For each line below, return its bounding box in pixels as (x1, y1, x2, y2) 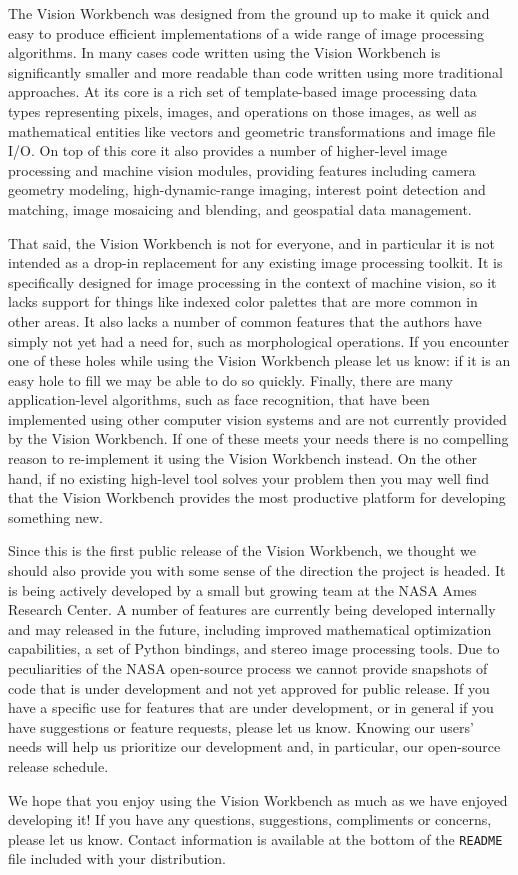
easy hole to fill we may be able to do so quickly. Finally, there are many (8, 369, 453, 390)
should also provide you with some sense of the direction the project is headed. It (8, 560, 506, 581)
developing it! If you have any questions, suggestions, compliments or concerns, (8, 809, 492, 830)
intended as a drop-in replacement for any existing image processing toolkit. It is (8, 252, 503, 273)
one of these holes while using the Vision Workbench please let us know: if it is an (8, 350, 511, 371)
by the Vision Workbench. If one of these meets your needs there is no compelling (8, 428, 509, 449)
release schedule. (8, 755, 109, 776)
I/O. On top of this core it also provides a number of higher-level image (8, 140, 448, 161)
